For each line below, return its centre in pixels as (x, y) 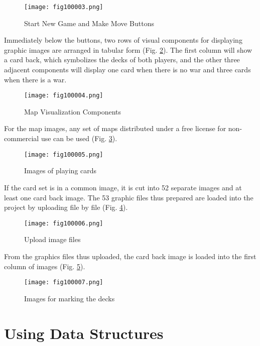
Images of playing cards (60, 170)
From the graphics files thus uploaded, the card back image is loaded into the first (130, 256)
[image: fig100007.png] (64, 282)
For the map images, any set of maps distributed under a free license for (115, 128)
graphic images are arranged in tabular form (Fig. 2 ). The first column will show (128, 49)
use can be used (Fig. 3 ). (79, 138)
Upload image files (52, 239)
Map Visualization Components (73, 111)
